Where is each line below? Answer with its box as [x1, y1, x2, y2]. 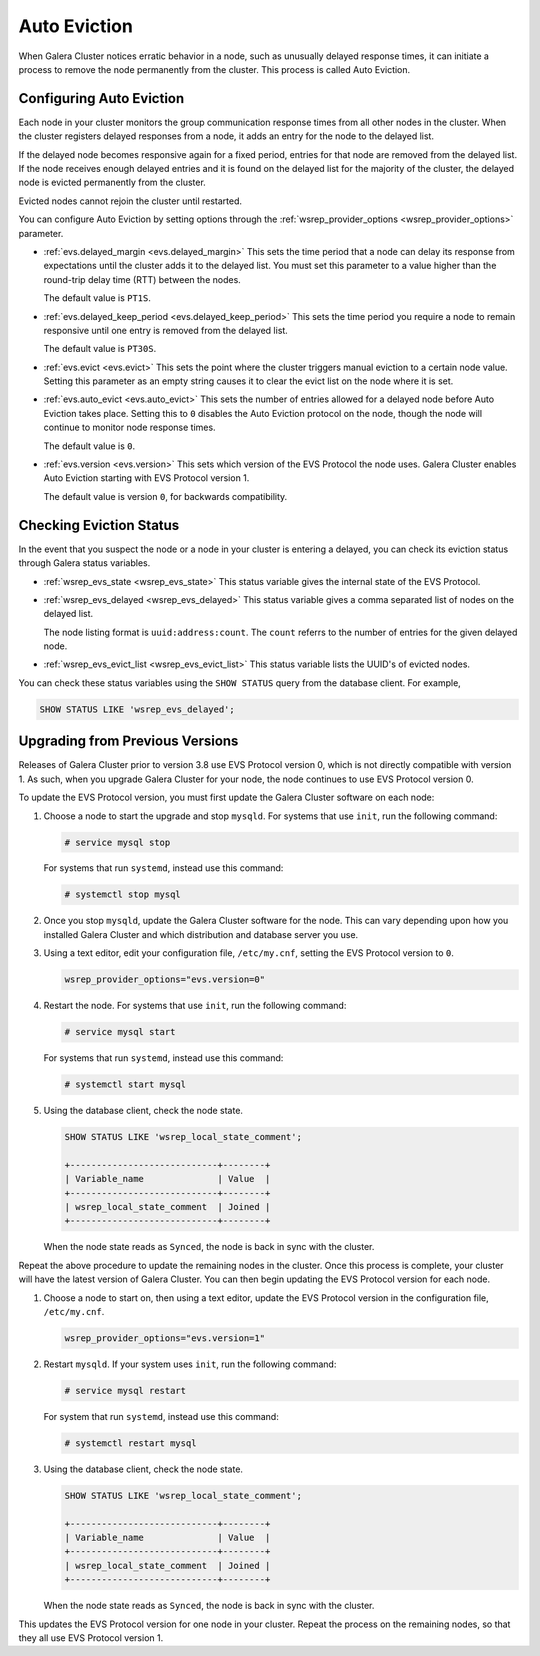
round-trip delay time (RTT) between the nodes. [43, 273, 242, 285]
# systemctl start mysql [64, 1079, 187, 1090]
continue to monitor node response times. [43, 421, 216, 434]
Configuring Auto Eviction [18, 90, 185, 107]
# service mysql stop [64, 836, 171, 848]
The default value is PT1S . [43, 292, 152, 304]
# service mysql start [64, 1026, 176, 1038]
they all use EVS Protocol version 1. [18, 1632, 164, 1644]
